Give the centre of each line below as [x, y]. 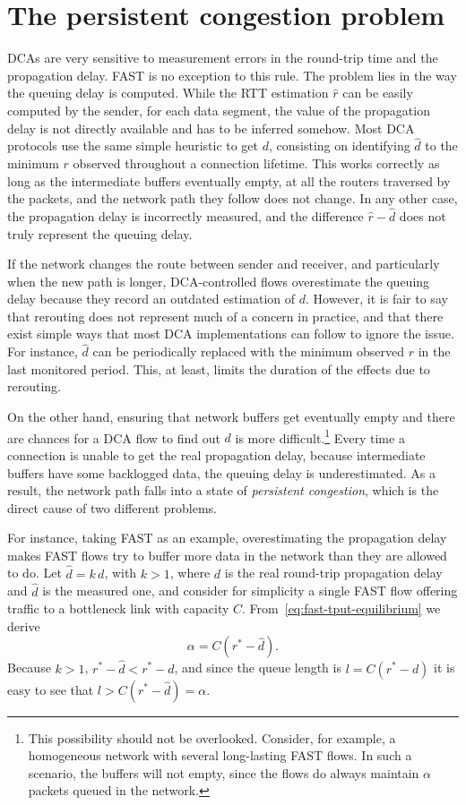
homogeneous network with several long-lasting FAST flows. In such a [220, 755]
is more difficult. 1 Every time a [320, 436]
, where [190, 573]
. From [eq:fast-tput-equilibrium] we [341, 608]
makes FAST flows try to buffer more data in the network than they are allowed [227, 555]
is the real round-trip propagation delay [333, 573]
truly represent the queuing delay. [100, 233]
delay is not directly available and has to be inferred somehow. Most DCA [211, 128]
